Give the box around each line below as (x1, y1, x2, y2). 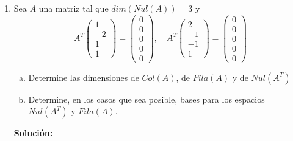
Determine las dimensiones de (28, 70, 139, 83)
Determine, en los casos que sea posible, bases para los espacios (28, 92, 265, 105)
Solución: (13, 126, 53, 139)
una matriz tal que (38, 2, 109, 14)
